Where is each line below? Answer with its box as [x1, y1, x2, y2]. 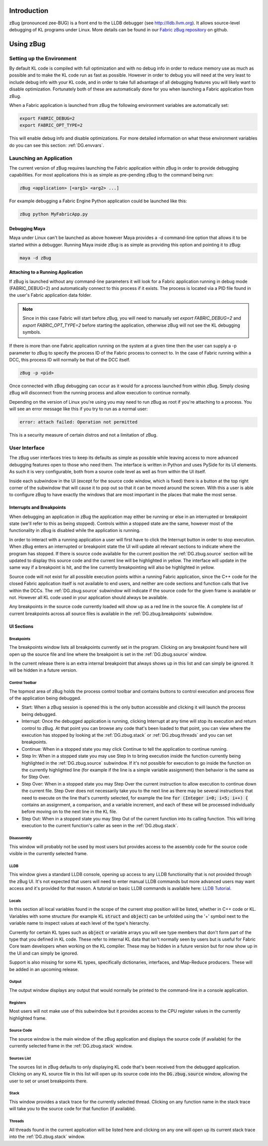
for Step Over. [21, 774, 51, 780]
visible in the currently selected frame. [9, 850, 88, 856]
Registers [9, 1000, 26, 1005]
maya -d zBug [19, 255, 52, 261]
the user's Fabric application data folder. [9, 292, 92, 298]
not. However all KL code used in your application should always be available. [9, 595, 168, 600]
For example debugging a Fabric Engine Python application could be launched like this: [9, 198, 187, 204]
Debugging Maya [9, 225, 46, 231]
